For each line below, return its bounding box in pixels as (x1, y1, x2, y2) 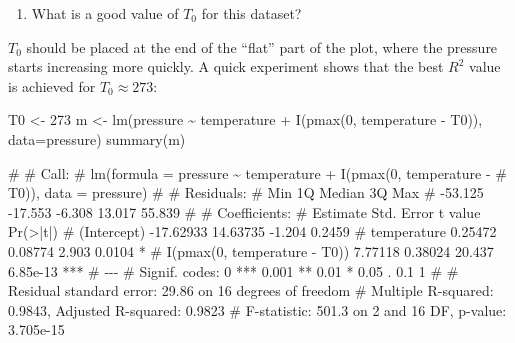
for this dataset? (201, 3, 302, 23)
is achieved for (8, 75, 96, 96)
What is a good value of (31, 3, 179, 23)
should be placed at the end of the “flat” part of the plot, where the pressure (26, 36, 498, 57)
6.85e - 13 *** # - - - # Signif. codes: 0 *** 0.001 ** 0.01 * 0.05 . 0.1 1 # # (8, 260, 459, 281)
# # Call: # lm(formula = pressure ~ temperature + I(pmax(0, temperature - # (8, 162, 507, 183)
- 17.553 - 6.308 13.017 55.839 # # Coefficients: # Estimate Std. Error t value (8, 201, 481, 222)
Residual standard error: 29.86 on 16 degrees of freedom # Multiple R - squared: (8, 280, 494, 301)
